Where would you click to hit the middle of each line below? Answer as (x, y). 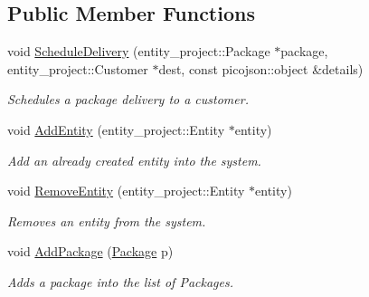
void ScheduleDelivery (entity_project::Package (139, 51)
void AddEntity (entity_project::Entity (116, 129)
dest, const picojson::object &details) (261, 68)
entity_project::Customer (78, 68)
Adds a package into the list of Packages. (120, 281)
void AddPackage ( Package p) (90, 251)
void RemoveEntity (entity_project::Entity (126, 191)
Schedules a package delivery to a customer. (128, 99)
